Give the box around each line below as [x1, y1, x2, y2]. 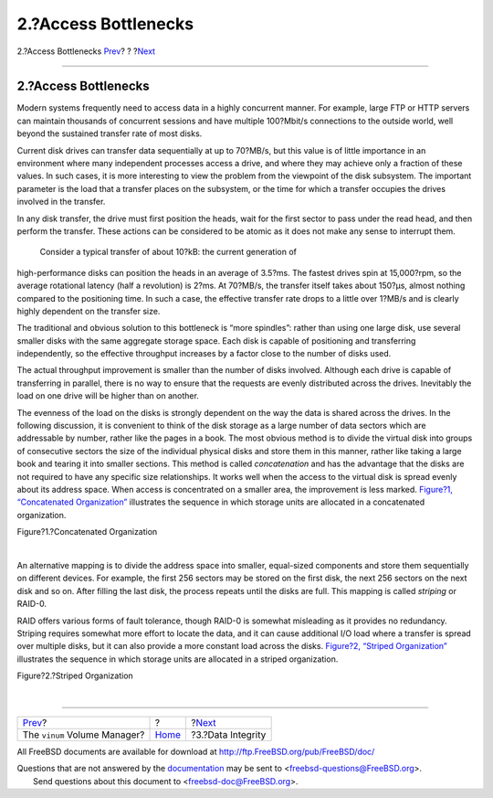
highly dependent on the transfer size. [16, 305, 161, 316]
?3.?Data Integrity [190, 728, 267, 740]
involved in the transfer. [16, 197, 106, 207]
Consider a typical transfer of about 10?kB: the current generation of [39, 247, 297, 258]
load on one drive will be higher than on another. [16, 390, 200, 401]
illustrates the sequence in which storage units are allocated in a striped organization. [16, 654, 339, 665]
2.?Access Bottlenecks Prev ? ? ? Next [16, 46, 155, 57]
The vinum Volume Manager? [22, 728, 145, 740]
